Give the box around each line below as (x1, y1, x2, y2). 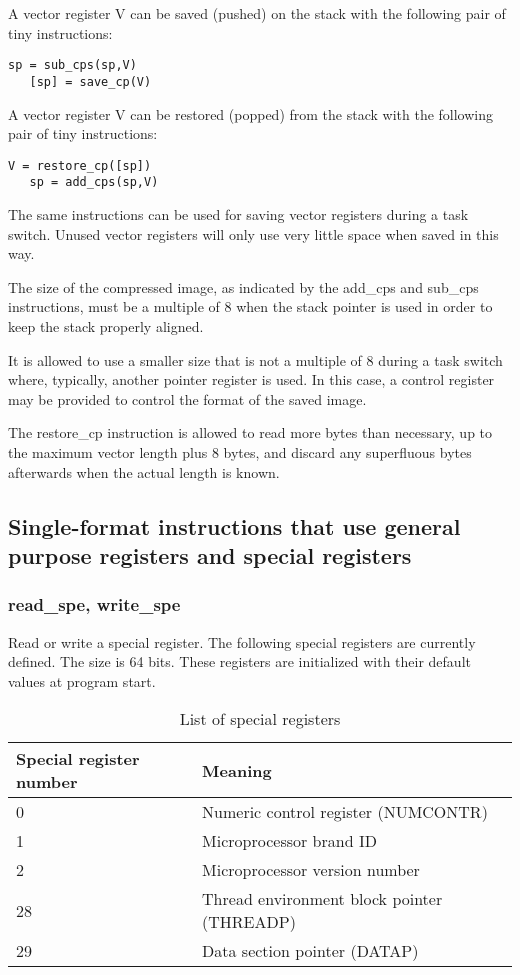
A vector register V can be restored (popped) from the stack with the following (8, 103, 494, 124)
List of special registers (179, 707, 341, 731)
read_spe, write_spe (8, 592, 181, 617)
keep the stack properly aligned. (8, 315, 204, 336)
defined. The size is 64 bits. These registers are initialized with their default (8, 651, 471, 672)
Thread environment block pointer (202, 887, 443, 911)
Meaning (202, 758, 272, 782)
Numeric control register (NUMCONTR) (202, 800, 488, 824)
